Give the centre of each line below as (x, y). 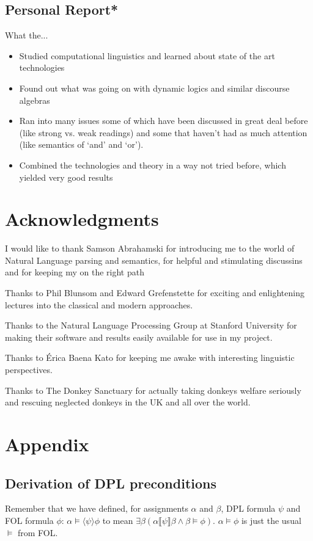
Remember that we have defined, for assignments (97, 508)
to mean (118, 520)
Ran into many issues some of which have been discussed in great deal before (164, 121)
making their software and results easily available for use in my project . (139, 337)
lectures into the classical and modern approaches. (99, 304)
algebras (35, 100)
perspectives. (29, 370)
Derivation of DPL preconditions (111, 483)
